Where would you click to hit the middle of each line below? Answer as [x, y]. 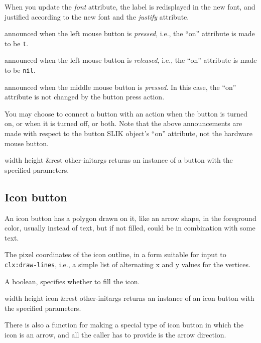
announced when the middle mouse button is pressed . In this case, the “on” [120, 87]
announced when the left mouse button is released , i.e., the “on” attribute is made [131, 60]
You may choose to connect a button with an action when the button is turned [126, 113]
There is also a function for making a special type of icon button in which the [124, 325]
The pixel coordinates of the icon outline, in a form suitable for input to [115, 254]
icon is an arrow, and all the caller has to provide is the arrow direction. [115, 335]
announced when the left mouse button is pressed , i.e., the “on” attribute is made [130, 33]
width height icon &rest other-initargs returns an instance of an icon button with [129, 298]
